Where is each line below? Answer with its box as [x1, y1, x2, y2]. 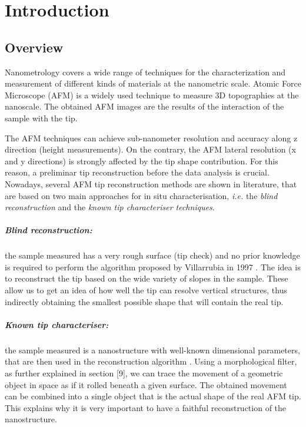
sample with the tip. [5, 111, 78, 124]
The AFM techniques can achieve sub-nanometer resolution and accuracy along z [5, 131, 298, 144]
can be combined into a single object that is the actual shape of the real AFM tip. [5, 390, 301, 402]
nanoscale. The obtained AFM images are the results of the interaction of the [5, 100, 284, 112]
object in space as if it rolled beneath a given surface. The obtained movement [5, 378, 287, 390]
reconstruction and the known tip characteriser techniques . [5, 201, 215, 213]
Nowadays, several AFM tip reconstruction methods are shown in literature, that [5, 177, 297, 190]
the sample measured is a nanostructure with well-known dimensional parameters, [5, 343, 300, 356]
